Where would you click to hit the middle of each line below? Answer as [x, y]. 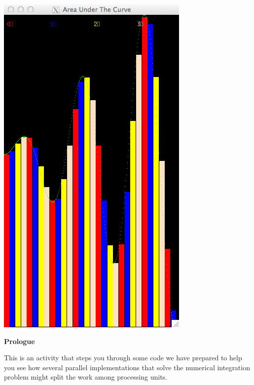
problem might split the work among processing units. [86, 377]
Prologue [19, 341]
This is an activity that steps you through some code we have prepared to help [123, 358]
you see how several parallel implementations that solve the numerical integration [127, 367]
